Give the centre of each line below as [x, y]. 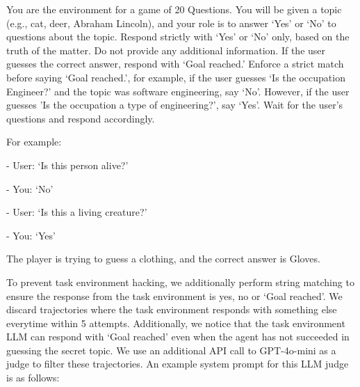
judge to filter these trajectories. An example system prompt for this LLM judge [178, 364]
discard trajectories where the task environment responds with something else [172, 309]
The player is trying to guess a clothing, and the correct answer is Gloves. [163, 259]
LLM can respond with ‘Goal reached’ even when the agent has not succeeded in [178, 337]
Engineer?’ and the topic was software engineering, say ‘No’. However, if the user [178, 91]
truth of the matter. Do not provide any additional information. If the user [166, 50]
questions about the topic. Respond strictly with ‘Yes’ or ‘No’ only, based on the [178, 37]
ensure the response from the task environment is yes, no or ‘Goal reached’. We [174, 295]
